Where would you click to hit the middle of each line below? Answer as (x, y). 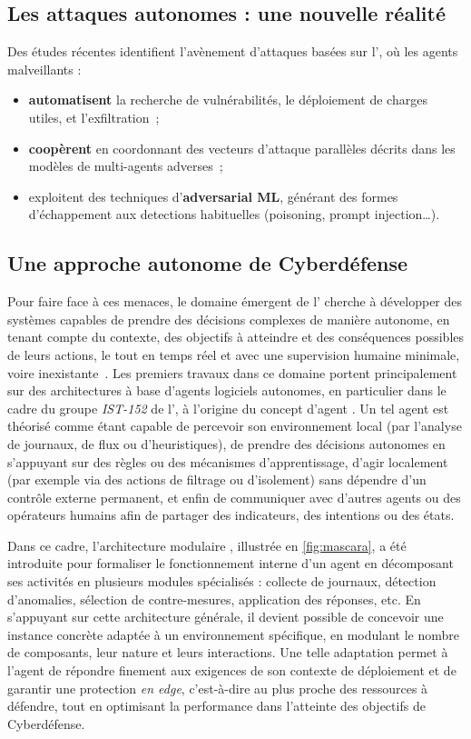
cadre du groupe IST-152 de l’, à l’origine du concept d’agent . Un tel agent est (228, 408)
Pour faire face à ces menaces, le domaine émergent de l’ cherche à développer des (235, 301)
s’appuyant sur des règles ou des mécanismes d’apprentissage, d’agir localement (228, 461)
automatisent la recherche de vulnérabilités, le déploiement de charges (228, 100)
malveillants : (44, 69)
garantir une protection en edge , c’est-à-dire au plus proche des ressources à (218, 688)
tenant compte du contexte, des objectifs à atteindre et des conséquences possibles (236, 337)
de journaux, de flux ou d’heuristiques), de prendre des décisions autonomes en (226, 443)
